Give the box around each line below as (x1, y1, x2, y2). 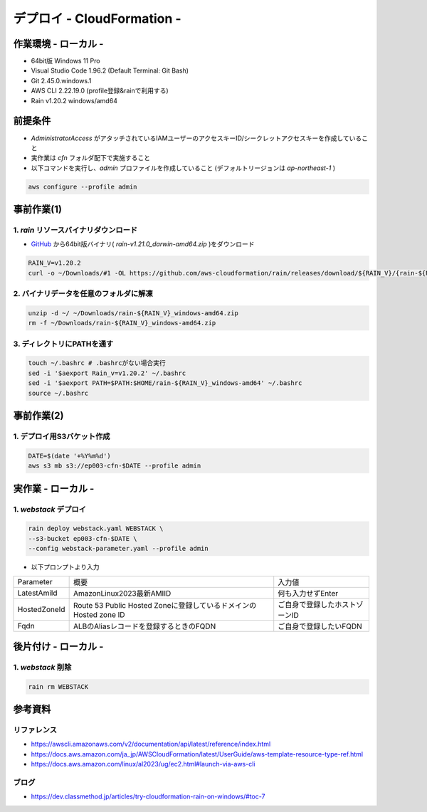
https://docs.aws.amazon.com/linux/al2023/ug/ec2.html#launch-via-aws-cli (31, 760, 255, 769)
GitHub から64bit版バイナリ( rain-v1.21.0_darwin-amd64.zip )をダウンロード (31, 240, 255, 248)
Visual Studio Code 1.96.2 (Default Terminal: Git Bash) (31, 66, 189, 75)
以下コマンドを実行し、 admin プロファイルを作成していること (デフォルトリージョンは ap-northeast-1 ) (31, 164, 336, 172)
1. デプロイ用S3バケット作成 (13, 431, 110, 441)
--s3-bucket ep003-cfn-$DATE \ (28, 534, 138, 542)
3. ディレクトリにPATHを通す (13, 339, 114, 349)
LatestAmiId (17, 588, 58, 598)
